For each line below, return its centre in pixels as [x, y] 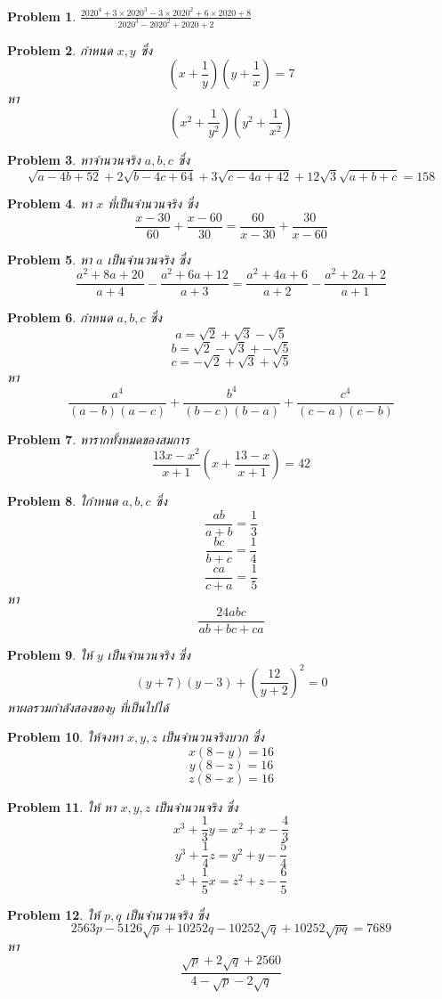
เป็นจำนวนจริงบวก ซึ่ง [213, 737]
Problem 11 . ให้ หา [62, 806]
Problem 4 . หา [50, 203]
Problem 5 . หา [50, 259]
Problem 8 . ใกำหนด [63, 500]
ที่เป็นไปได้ [144, 707]
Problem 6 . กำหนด [60, 317]
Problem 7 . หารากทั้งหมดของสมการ [98, 439]
